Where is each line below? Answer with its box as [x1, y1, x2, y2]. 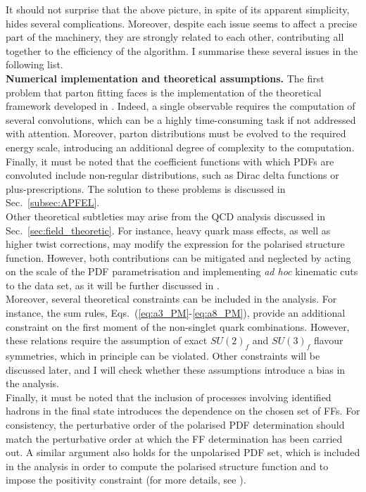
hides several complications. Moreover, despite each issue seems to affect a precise [6, 15, 358, 30]
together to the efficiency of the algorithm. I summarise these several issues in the [6, 43, 358, 58]
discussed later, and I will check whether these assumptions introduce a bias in [6, 362, 346, 377]
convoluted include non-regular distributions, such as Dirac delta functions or [6, 168, 339, 182]
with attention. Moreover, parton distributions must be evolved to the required [6, 126, 346, 141]
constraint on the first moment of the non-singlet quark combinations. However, [6, 319, 350, 334]
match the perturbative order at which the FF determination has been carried [6, 431, 343, 446]
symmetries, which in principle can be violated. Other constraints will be [6, 348, 320, 363]
